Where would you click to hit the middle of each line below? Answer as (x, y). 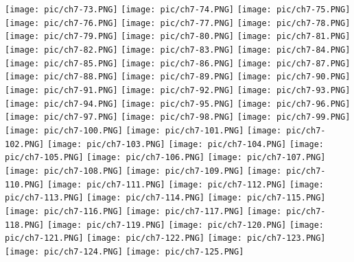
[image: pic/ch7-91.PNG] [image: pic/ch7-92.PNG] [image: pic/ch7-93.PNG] (178, 90)
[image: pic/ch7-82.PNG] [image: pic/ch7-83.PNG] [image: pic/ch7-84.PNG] (178, 50)
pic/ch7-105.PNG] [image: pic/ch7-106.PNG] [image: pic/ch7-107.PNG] (165, 158)
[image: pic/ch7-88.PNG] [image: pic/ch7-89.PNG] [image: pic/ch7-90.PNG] (178, 77)
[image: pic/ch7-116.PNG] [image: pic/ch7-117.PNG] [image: (143, 211)
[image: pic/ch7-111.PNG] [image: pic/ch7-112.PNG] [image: (186, 184)
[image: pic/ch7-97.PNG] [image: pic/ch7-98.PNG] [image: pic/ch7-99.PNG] (178, 117)
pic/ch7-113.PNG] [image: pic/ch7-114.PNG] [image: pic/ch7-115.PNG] (165, 198)
